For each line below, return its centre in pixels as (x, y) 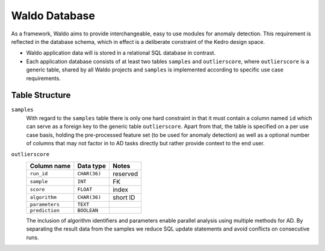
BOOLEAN (88, 210)
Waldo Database (53, 16)
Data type (92, 166)
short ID (124, 197)
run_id (39, 174)
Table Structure (41, 95)
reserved (125, 174)
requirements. (44, 78)
